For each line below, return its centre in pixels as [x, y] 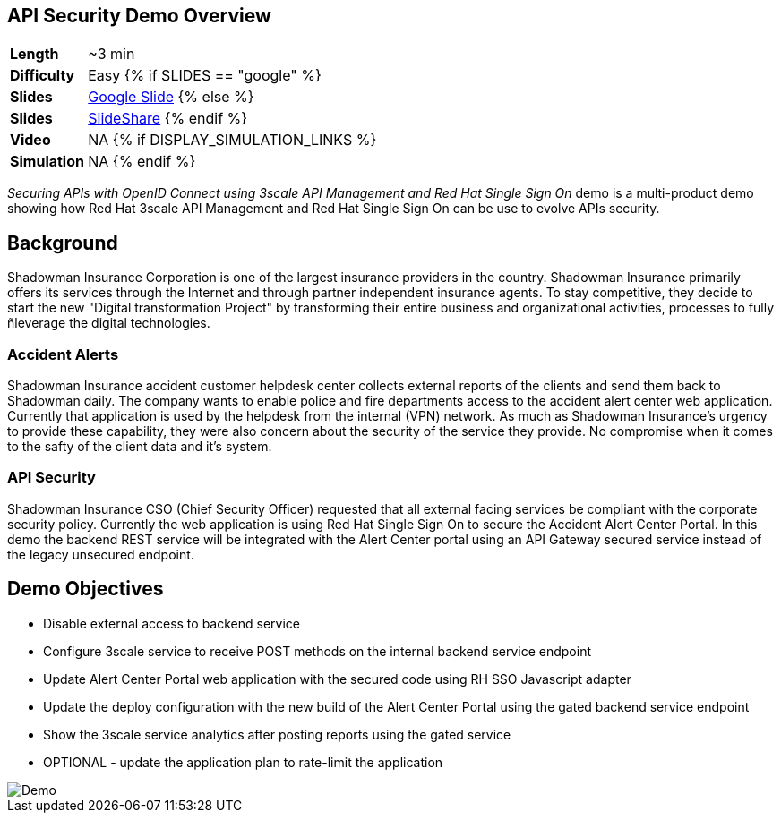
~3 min [112, 54]
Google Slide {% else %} [171, 97]
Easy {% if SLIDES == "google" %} [205, 76]
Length [34, 54]
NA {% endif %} [142, 162]
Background [63, 243]
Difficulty [43, 76]
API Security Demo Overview [139, 16]
